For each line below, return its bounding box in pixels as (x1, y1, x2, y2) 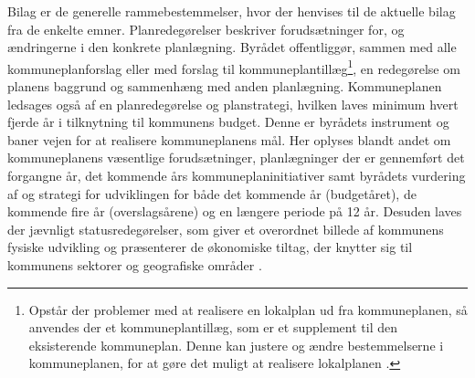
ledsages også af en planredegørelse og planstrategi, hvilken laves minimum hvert (7, 94, 459, 113)
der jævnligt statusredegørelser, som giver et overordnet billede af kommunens (7, 219, 444, 238)
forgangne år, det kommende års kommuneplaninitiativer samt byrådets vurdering (7, 166, 466, 184)
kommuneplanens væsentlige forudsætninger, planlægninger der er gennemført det (7, 148, 465, 167)
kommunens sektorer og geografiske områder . (7, 255, 262, 274)
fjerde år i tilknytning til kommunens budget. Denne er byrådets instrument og (7, 112, 449, 131)
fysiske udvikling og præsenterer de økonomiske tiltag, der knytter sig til (7, 237, 413, 257)
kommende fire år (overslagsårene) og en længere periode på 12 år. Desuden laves (7, 202, 462, 221)
